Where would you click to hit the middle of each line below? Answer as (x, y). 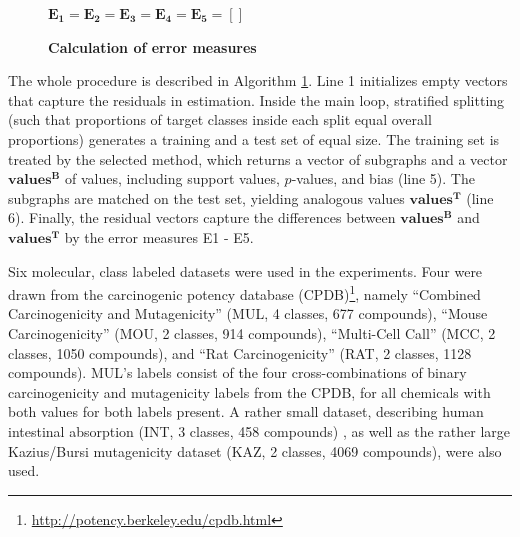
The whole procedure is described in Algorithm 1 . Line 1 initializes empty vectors (258, 80)
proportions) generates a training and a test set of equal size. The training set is (254, 138)
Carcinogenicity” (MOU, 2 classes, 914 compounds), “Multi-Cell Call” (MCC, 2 (252, 332)
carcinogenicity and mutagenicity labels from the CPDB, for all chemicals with (249, 391)
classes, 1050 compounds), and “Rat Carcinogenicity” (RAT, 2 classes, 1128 (240, 352)
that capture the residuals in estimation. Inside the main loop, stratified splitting (256, 99)
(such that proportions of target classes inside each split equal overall (220, 119)
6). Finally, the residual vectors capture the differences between (202, 217)
